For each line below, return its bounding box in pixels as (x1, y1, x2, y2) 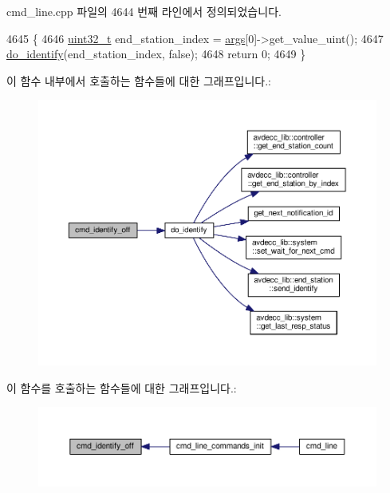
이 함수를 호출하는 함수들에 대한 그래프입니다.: (6, 379, 237, 396)
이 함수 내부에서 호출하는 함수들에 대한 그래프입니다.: (6, 72, 271, 89)
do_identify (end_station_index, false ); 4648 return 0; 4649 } (6, 45, 306, 62)
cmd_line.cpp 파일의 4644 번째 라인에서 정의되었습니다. (6, 3, 282, 19)
